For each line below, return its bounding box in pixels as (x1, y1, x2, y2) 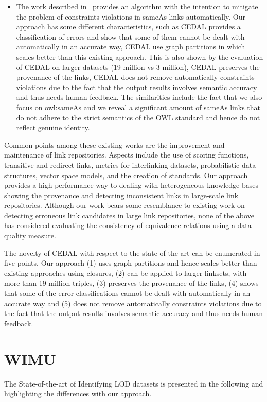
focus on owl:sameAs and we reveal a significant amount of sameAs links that (16, 101, 260, 112)
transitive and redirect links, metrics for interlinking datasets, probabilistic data (4, 159, 256, 170)
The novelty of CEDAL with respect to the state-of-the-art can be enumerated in (4, 247, 260, 258)
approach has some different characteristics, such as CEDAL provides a (16, 21, 241, 32)
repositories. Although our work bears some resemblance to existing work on (4, 200, 245, 211)
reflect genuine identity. (16, 122, 90, 133)
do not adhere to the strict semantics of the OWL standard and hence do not (16, 112, 260, 123)
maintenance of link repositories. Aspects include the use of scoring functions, (4, 149, 249, 160)
